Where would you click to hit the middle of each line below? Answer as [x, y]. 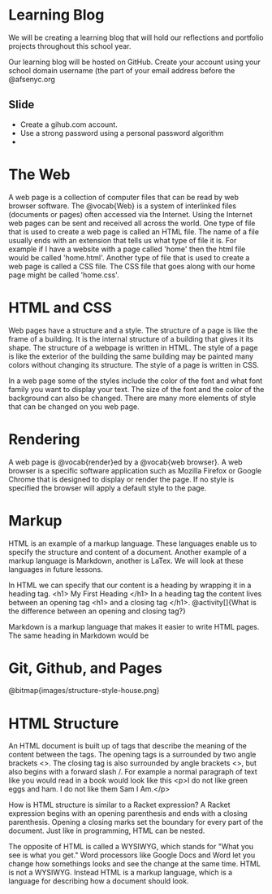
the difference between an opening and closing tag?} [97, 611]
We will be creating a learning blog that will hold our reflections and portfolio [136, 37]
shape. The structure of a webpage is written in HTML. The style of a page [133, 347]
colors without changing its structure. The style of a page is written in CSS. [134, 364]
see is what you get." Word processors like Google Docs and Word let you [132, 855]
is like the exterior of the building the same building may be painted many [131, 356]
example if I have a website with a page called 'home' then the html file [127, 249]
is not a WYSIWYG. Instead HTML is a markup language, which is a [121, 873]
